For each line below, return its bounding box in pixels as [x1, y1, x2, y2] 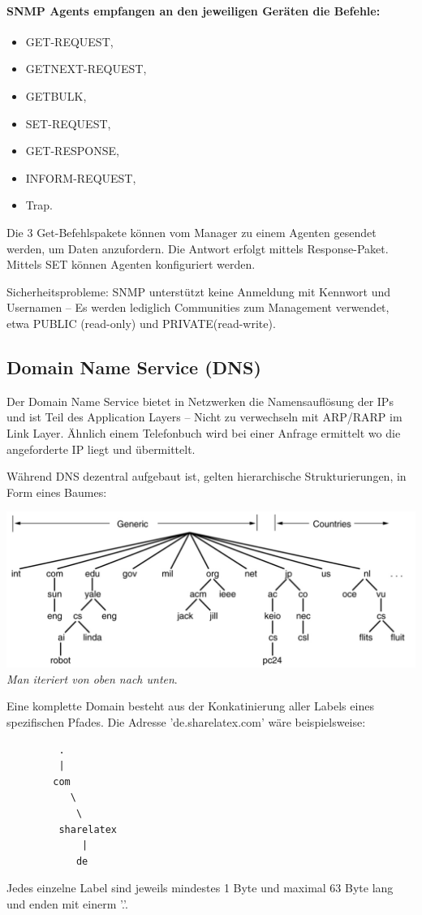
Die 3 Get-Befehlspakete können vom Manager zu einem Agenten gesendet [6, 223, 377, 240]
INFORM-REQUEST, [25, 169, 136, 186]
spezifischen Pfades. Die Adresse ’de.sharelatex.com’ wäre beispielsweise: [6, 714, 366, 731]
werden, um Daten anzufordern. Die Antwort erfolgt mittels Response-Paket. [6, 240, 389, 257]
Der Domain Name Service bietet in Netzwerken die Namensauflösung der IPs [6, 392, 394, 409]
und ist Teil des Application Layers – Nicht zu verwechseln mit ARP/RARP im [6, 408, 403, 425]
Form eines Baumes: [6, 483, 107, 500]
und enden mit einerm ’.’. [6, 895, 128, 912]
